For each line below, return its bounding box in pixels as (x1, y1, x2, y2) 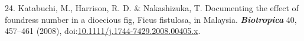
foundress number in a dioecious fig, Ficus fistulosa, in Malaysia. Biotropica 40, (5, 13, 297, 25)
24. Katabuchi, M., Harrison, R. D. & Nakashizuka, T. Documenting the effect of (5, 2, 299, 13)
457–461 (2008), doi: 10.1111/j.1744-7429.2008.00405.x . (5, 25, 201, 37)
